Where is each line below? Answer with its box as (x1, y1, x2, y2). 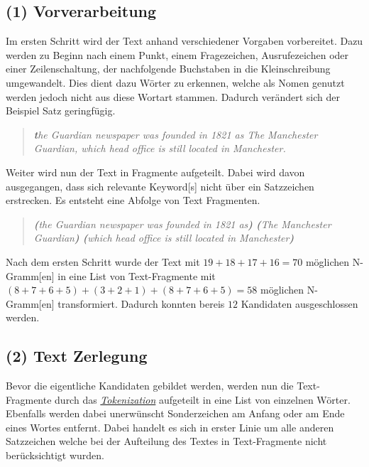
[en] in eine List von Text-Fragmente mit (38, 268, 216, 283)
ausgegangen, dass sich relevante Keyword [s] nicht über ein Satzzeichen (6, 178, 314, 193)
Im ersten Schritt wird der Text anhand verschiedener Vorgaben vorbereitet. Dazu (6, 33, 363, 48)
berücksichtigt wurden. (6, 448, 105, 463)
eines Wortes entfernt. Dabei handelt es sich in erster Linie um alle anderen (6, 419, 334, 434)
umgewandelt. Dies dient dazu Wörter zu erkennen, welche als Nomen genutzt (6, 75, 345, 90)
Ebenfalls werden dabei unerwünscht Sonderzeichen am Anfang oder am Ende (6, 406, 345, 421)
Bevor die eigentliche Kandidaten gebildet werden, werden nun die (6, 378, 294, 393)
